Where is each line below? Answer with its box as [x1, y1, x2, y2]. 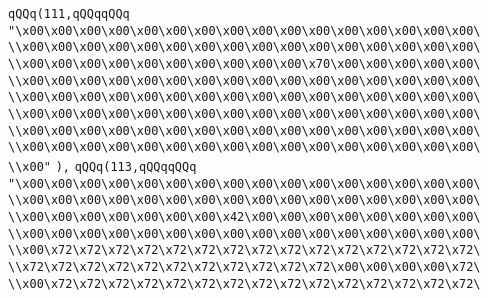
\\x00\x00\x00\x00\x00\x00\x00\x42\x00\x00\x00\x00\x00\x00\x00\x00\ [8, 209, 481, 224]
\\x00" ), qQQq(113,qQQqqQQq [8, 159, 197, 174]
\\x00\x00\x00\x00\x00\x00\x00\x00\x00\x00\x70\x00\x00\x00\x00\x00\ [8, 56, 481, 71]
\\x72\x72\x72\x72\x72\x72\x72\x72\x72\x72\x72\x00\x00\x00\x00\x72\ [8, 259, 481, 274]
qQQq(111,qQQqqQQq [8, 7, 130, 21]
